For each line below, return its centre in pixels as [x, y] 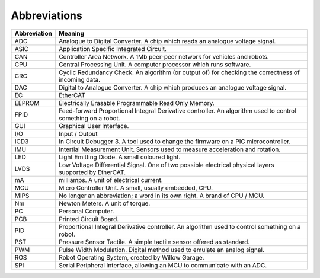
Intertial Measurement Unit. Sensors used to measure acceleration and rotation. [169, 149]
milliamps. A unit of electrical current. [111, 180]
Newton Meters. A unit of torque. [104, 203]
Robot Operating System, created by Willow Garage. [131, 257]
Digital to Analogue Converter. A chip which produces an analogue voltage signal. [172, 87]
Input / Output [78, 133]
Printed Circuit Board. [89, 219]
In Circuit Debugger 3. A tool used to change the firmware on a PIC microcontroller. [175, 141]
